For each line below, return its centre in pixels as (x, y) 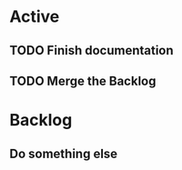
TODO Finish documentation (92, 50)
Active (35, 17)
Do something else (64, 153)
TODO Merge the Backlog (83, 80)
